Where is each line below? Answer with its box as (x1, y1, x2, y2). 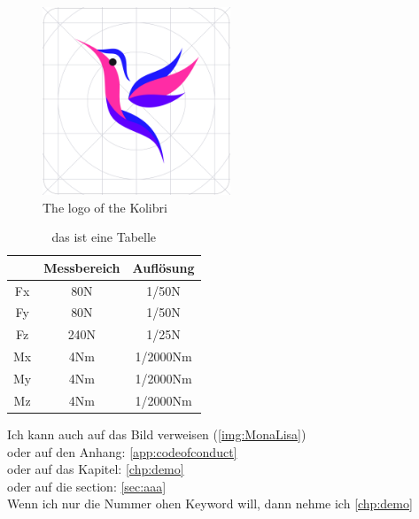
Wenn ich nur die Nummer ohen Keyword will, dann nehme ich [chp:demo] (7, 494, 413, 513)
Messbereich (43, 258, 120, 276)
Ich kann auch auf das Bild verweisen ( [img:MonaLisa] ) (7, 424, 306, 443)
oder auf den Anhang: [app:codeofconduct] (7, 442, 237, 461)
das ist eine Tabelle (51, 228, 157, 246)
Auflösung (132, 258, 195, 276)
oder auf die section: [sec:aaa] (7, 476, 167, 495)
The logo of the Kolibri (43, 198, 167, 216)
